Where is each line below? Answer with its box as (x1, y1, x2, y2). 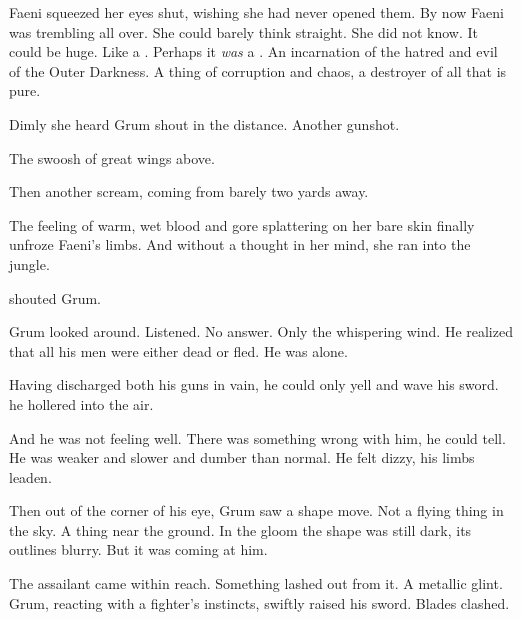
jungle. (9, 253, 50, 274)
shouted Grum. (9, 287, 102, 308)
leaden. (9, 466, 52, 487)
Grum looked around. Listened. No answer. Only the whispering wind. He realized (9, 321, 513, 342)
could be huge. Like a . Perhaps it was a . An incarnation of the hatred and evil (9, 41, 498, 62)
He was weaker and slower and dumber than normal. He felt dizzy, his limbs (9, 447, 475, 468)
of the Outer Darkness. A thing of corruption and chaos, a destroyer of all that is (9, 60, 507, 81)
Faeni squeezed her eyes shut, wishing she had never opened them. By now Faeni (9, 2, 504, 22)
